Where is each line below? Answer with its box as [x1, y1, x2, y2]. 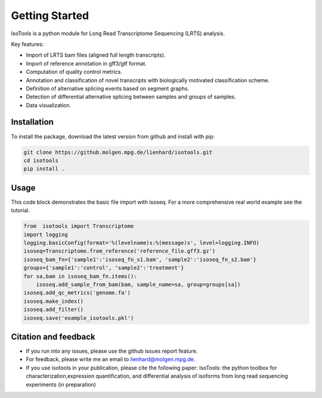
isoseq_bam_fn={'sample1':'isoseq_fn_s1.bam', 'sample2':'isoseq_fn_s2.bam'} [23, 256, 256, 263]
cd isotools [23, 157, 59, 164]
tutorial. [11, 207, 30, 214]
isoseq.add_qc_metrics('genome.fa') [23, 290, 131, 296]
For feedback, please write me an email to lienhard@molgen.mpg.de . [26, 356, 196, 363]
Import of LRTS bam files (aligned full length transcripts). [26, 51, 166, 59]
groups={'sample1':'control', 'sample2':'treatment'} [23, 265, 184, 271]
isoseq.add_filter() [23, 306, 83, 313]
